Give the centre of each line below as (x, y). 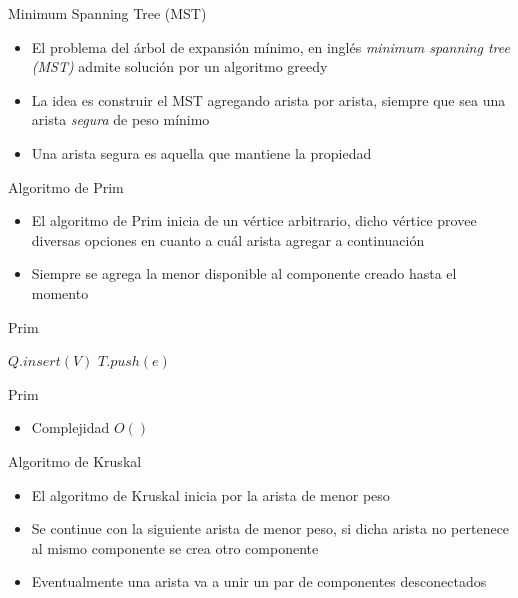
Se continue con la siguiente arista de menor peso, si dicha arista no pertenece (270, 528)
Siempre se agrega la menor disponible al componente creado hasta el (244, 273)
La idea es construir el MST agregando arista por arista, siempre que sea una (268, 99)
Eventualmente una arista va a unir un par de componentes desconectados (259, 581)
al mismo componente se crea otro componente (175, 547)
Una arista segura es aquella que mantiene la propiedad (201, 152)
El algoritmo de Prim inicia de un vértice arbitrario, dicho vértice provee (254, 220)
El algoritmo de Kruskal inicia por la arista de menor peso (210, 494)
